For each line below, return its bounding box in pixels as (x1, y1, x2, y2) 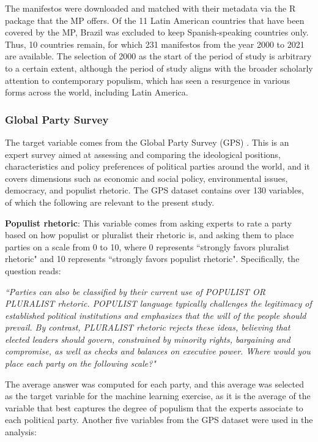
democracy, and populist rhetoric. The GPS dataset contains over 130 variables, (5, 184, 304, 197)
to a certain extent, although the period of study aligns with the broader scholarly (5, 61, 313, 74)
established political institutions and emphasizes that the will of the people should (5, 309, 306, 321)
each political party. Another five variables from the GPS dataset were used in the (5, 413, 313, 426)
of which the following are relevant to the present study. (5, 195, 215, 208)
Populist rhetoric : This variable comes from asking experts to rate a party (5, 216, 292, 229)
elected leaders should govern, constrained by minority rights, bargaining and (5, 332, 290, 345)
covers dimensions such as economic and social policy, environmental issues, (5, 171, 288, 184)
